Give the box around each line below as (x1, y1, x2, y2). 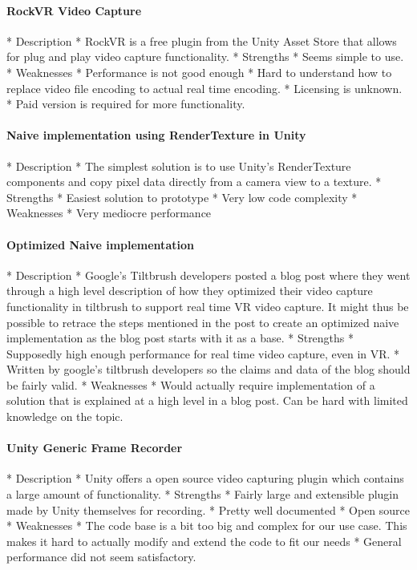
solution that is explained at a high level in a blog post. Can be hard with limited (6, 392, 408, 409)
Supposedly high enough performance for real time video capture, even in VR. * (6, 345, 400, 362)
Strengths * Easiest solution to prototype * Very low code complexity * (6, 188, 358, 205)
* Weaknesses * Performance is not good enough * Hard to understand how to (6, 63, 392, 80)
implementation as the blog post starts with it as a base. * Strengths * (6, 329, 354, 346)
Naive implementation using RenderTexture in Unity (6, 127, 306, 144)
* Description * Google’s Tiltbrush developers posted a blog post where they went (6, 266, 411, 283)
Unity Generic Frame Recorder (6, 439, 183, 456)
